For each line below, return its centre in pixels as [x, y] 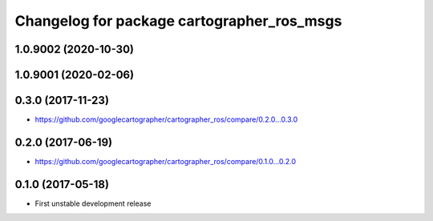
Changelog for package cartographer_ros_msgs [178, 21]
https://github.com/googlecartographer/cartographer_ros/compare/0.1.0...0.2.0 [166, 161]
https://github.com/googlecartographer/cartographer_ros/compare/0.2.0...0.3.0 [166, 119]
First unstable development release [93, 203]
